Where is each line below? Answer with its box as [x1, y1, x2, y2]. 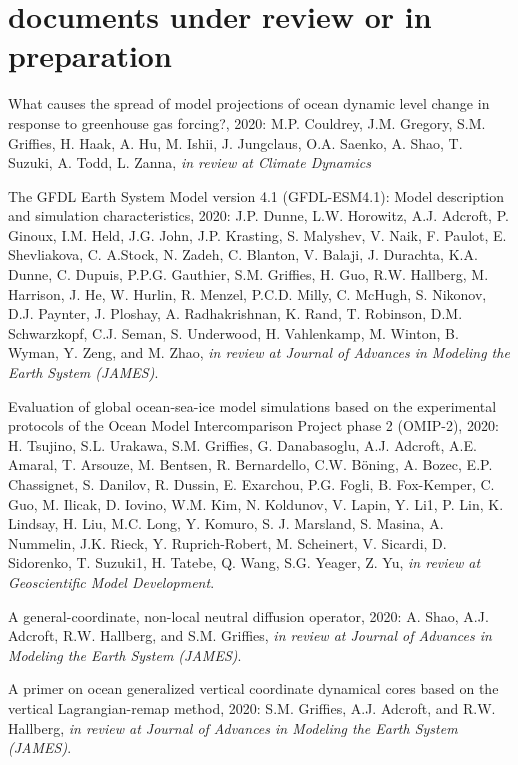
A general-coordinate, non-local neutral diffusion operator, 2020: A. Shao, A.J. [8, 605, 489, 626]
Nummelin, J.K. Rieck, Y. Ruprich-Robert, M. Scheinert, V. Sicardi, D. [8, 532, 447, 553]
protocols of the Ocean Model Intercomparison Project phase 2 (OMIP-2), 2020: [8, 415, 499, 436]
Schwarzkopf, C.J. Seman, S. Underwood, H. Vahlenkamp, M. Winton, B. [8, 322, 459, 343]
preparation [8, 35, 172, 76]
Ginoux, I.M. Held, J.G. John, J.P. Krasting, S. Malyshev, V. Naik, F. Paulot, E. [8, 224, 507, 245]
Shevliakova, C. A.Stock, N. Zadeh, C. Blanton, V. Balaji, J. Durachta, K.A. [8, 244, 478, 265]
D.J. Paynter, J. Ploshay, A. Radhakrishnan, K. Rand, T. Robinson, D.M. [8, 303, 463, 324]
